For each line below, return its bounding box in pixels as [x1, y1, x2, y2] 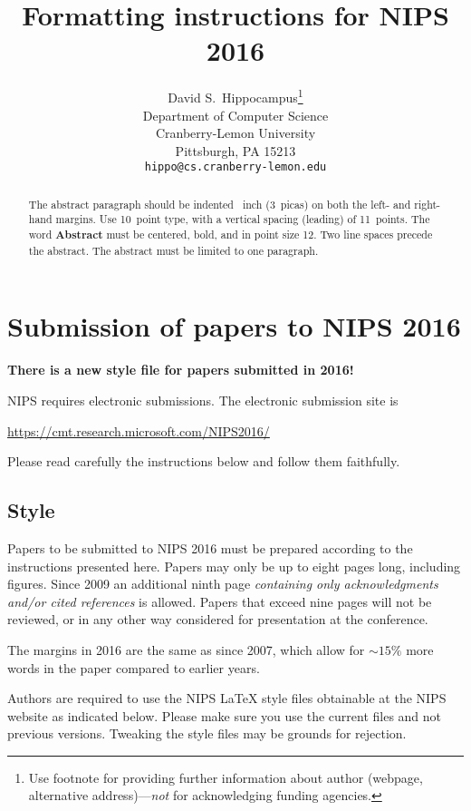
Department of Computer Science [142, 105, 329, 124]
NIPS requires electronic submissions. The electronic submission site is [7, 390, 399, 409]
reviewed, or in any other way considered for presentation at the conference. [7, 610, 428, 629]
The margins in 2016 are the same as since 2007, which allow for [7, 640, 365, 659]
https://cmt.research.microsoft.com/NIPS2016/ [7, 421, 270, 440]
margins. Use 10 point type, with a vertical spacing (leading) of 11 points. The [55, 211, 430, 227]
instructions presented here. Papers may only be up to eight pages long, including [7, 556, 461, 575]
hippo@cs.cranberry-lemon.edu [144, 161, 327, 174]
